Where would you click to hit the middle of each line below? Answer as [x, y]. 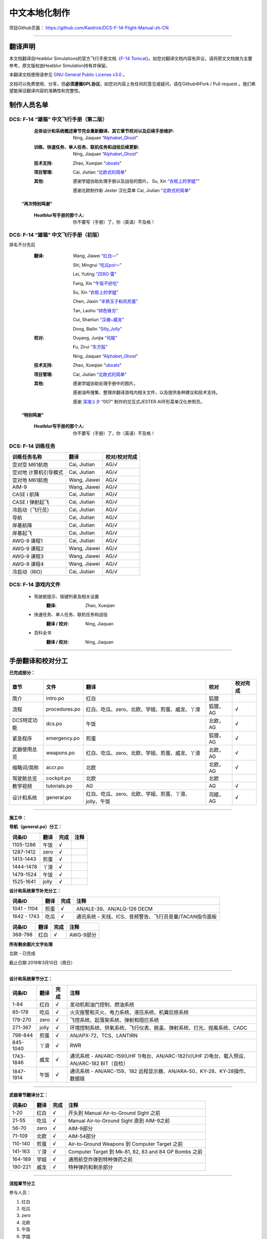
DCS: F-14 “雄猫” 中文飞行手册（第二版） [58, 119]
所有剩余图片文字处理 [31, 944]
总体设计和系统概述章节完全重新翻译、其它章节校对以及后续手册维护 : [104, 131]
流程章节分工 [22, 1183]
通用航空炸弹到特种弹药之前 [100, 1159]
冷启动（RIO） [29, 571]
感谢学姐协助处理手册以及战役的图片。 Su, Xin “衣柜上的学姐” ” [136, 181]
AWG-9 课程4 [28, 564]
